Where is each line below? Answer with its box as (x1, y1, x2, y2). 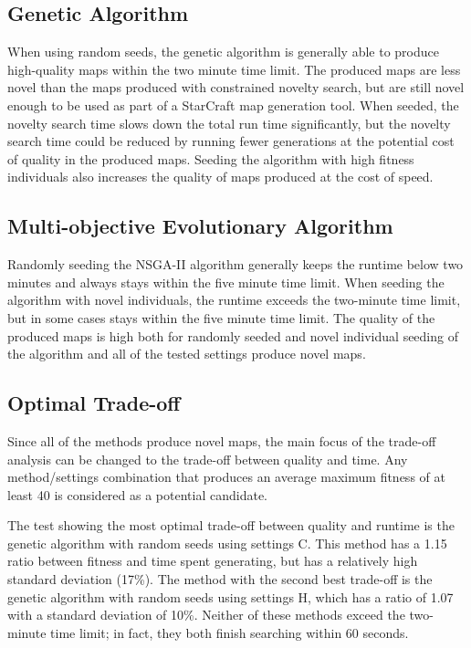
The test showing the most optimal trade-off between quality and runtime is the (7, 516, 455, 535)
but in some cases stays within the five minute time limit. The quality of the (7, 308, 435, 327)
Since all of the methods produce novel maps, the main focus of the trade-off (7, 431, 436, 450)
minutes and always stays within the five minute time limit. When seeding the (7, 272, 445, 291)
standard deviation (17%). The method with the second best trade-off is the (7, 570, 433, 589)
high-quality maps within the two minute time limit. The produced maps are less (7, 59, 461, 78)
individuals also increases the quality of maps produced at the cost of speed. (7, 167, 434, 186)
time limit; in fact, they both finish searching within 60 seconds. (50, 622, 409, 642)
